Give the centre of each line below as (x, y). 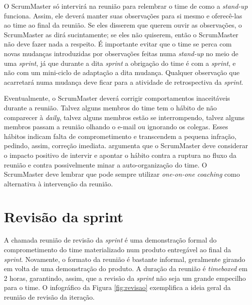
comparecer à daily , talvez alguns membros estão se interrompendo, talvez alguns (124, 117)
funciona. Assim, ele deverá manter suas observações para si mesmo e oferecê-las (123, 15)
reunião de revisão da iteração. (49, 297)
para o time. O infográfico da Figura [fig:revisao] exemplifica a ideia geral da (117, 287)
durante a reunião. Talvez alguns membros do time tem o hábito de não (110, 107)
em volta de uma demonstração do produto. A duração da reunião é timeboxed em (126, 268)
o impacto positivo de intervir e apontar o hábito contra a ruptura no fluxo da (120, 155)
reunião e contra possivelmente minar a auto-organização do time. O (106, 164)
